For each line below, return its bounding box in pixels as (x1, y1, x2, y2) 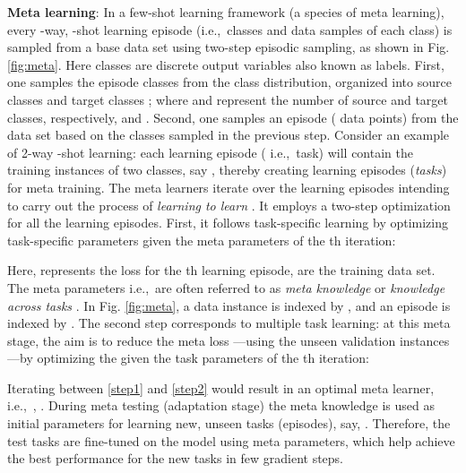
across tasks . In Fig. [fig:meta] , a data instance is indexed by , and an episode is (7, 296, 451, 314)
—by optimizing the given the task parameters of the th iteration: (7, 348, 369, 367)
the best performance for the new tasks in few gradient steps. (7, 449, 344, 468)
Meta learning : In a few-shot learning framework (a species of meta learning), (7, 3, 444, 21)
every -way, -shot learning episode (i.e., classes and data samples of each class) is (7, 20, 453, 39)
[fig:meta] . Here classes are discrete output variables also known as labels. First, (7, 55, 444, 73)
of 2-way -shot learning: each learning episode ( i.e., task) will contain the (7, 142, 413, 161)
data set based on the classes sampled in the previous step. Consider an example (7, 125, 450, 144)
